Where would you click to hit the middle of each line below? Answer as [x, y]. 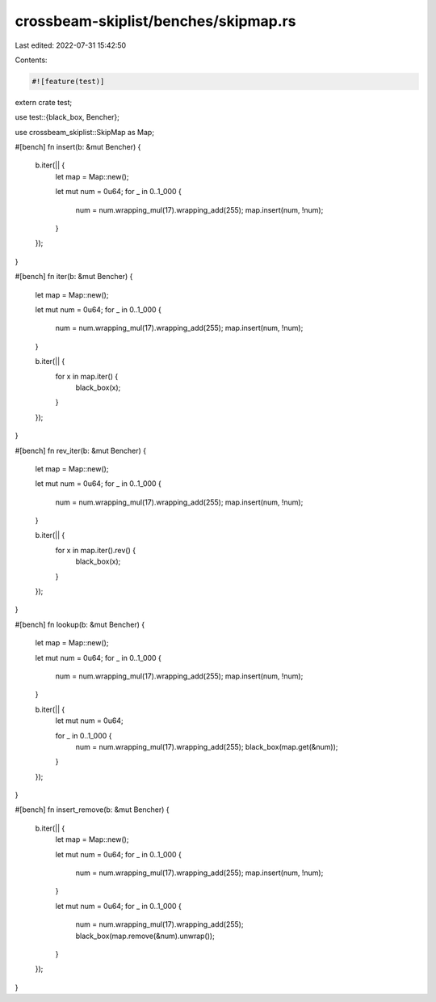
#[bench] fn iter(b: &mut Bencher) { [74, 277]
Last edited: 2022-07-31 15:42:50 [71, 45]
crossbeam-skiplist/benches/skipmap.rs [155, 21]
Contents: [31, 60]
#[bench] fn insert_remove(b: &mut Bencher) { [92, 810]
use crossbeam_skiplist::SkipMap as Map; [85, 132]
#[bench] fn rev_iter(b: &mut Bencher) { [81, 450]
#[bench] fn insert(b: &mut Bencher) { [78, 147]
